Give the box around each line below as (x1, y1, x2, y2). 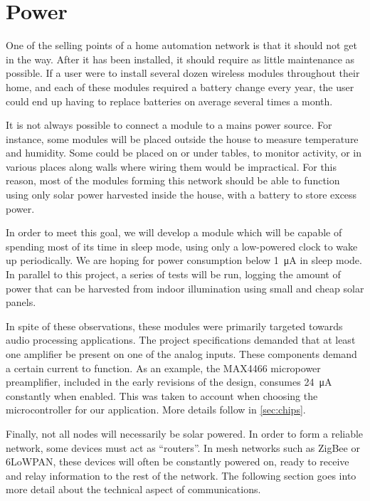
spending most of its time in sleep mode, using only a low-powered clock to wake (6, 238, 358, 253)
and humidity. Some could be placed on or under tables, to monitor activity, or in (6, 145, 362, 160)
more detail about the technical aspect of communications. (6, 482, 261, 497)
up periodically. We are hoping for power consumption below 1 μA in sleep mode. (6, 253, 362, 268)
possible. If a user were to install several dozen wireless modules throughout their (6, 65, 360, 80)
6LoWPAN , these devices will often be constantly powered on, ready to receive (6, 454, 349, 469)
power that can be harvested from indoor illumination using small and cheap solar (6, 280, 364, 295)
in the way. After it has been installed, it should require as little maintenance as (6, 51, 355, 66)
